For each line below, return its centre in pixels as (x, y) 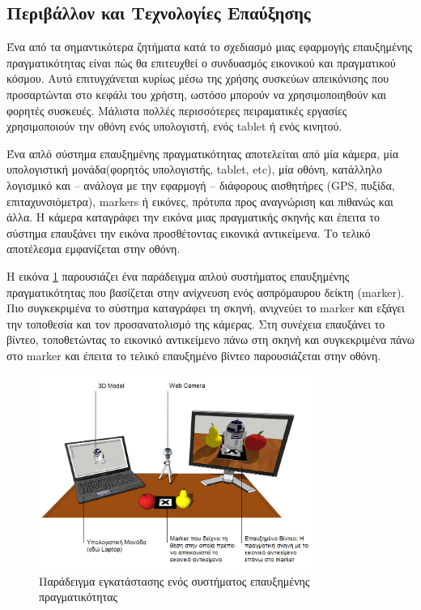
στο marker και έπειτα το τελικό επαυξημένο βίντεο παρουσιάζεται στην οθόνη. (194, 355)
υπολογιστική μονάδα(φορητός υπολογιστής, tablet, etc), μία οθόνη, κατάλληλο (195, 169)
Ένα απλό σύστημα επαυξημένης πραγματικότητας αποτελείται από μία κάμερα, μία (203, 153)
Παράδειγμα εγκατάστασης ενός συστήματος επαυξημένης (174, 580)
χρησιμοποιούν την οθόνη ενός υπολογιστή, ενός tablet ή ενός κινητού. (174, 126)
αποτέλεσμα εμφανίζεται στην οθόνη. (94, 249)
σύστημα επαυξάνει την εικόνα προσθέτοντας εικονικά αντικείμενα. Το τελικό (189, 232)
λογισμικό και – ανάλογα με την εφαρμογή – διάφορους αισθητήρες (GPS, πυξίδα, (201, 185)
